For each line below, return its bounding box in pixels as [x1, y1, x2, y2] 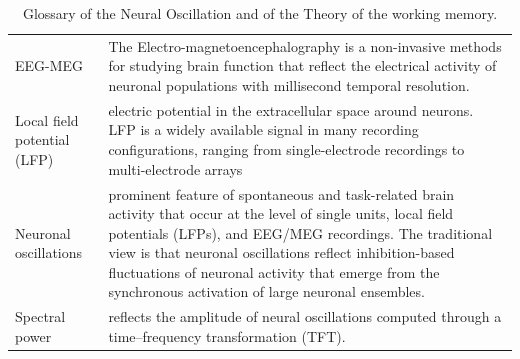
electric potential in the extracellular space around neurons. [108, 99, 474, 120]
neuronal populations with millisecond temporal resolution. [108, 75, 470, 96]
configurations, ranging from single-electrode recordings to [108, 139, 465, 160]
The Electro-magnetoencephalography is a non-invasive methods [108, 35, 502, 56]
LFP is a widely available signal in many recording [108, 119, 419, 140]
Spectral [15, 306, 66, 327]
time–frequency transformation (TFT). [108, 325, 346, 346]
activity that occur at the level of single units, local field [108, 203, 454, 224]
